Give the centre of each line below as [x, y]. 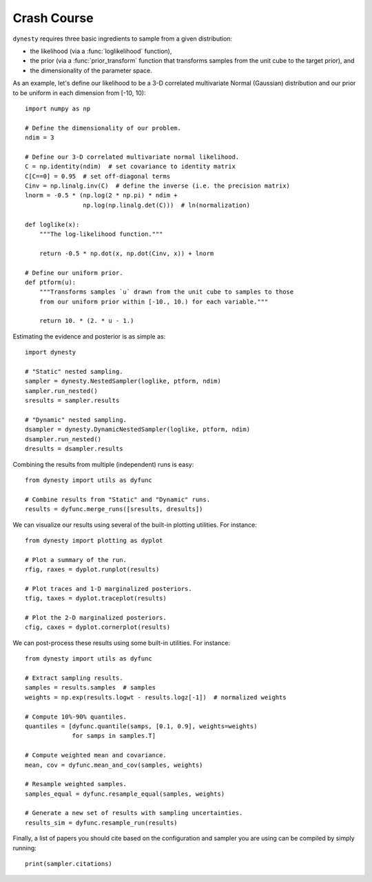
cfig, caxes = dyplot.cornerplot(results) [98, 627]
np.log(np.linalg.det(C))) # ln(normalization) [167, 205]
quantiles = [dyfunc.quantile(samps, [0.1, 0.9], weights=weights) [141, 726]
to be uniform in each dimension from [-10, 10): [79, 92]
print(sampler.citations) [69, 864]
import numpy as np [58, 108]
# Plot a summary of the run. [76, 560]
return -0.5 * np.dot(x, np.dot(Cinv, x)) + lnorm [126, 253]
